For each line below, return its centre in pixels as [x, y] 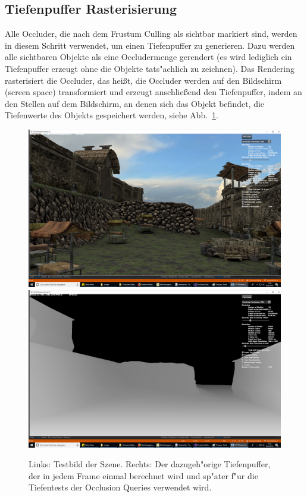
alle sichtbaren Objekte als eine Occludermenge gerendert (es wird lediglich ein [148, 57]
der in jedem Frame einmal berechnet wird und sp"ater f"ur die [143, 475]
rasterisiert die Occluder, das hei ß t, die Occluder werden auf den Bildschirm [143, 80]
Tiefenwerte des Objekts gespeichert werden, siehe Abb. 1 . [112, 115]
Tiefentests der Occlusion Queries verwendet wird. [120, 487]
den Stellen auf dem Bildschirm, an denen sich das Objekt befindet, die [135, 103]
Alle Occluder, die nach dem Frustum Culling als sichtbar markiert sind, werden [151, 34]
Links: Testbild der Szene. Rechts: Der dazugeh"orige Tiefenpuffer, [150, 464]
